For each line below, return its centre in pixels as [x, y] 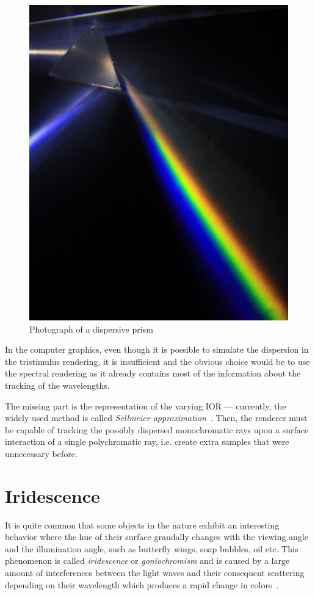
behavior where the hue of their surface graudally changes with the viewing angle [157, 537]
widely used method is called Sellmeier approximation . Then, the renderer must [156, 418]
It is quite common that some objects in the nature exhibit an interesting [142, 525]
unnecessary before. [41, 453]
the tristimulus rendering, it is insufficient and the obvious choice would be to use [157, 361]
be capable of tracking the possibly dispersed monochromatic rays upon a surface [157, 429]
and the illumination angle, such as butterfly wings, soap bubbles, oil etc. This [152, 548]
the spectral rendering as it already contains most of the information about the [153, 373]
